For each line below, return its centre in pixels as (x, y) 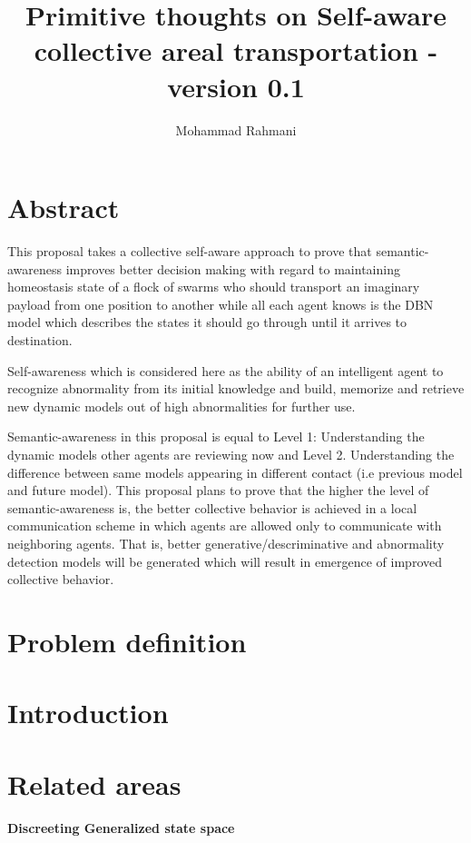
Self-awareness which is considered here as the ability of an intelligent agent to (226, 370)
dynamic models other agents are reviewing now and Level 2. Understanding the (231, 454)
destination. (40, 340)
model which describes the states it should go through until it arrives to (207, 322)
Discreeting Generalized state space (121, 828)
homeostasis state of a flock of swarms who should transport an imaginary (214, 287)
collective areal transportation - (236, 50)
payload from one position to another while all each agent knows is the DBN (221, 304)
